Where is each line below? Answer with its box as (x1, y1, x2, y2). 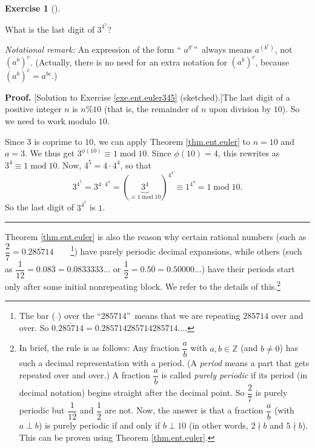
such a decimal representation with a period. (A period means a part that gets (19, 356, 310, 369)
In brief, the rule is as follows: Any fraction (19, 341, 179, 354)
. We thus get (25, 147, 75, 159)
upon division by (209, 102, 271, 115)
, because (255, 55, 290, 68)
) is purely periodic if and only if (38, 419, 160, 432)
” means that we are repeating (126, 309, 240, 322)
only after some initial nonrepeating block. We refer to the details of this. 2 (5, 278, 281, 292)
